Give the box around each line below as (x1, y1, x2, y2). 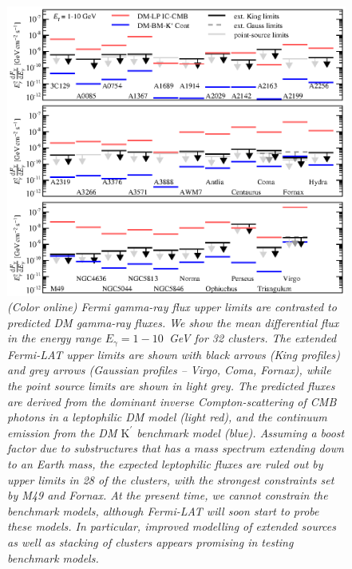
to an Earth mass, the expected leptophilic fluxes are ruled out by (7, 456, 323, 472)
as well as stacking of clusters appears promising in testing (7, 534, 294, 550)
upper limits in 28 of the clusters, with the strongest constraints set (7, 471, 334, 488)
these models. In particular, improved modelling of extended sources (7, 518, 336, 535)
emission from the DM (7, 424, 117, 441)
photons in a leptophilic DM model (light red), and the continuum (7, 409, 327, 425)
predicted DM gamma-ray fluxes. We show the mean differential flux (7, 314, 339, 330)
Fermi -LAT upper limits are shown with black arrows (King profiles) (7, 346, 340, 362)
